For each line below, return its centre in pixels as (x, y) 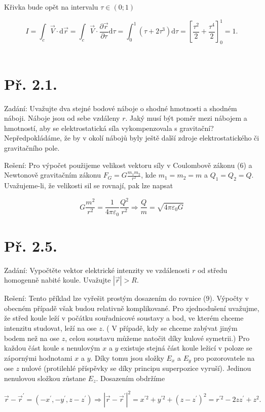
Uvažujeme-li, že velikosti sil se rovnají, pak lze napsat (89, 185)
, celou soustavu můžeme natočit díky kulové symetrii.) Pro (157, 338)
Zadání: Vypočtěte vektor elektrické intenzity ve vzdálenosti (97, 270)
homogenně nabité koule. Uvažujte (58, 280)
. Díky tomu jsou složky (127, 357)
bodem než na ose (32, 338)
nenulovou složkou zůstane (45, 378)
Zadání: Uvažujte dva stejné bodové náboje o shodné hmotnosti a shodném (121, 108)
